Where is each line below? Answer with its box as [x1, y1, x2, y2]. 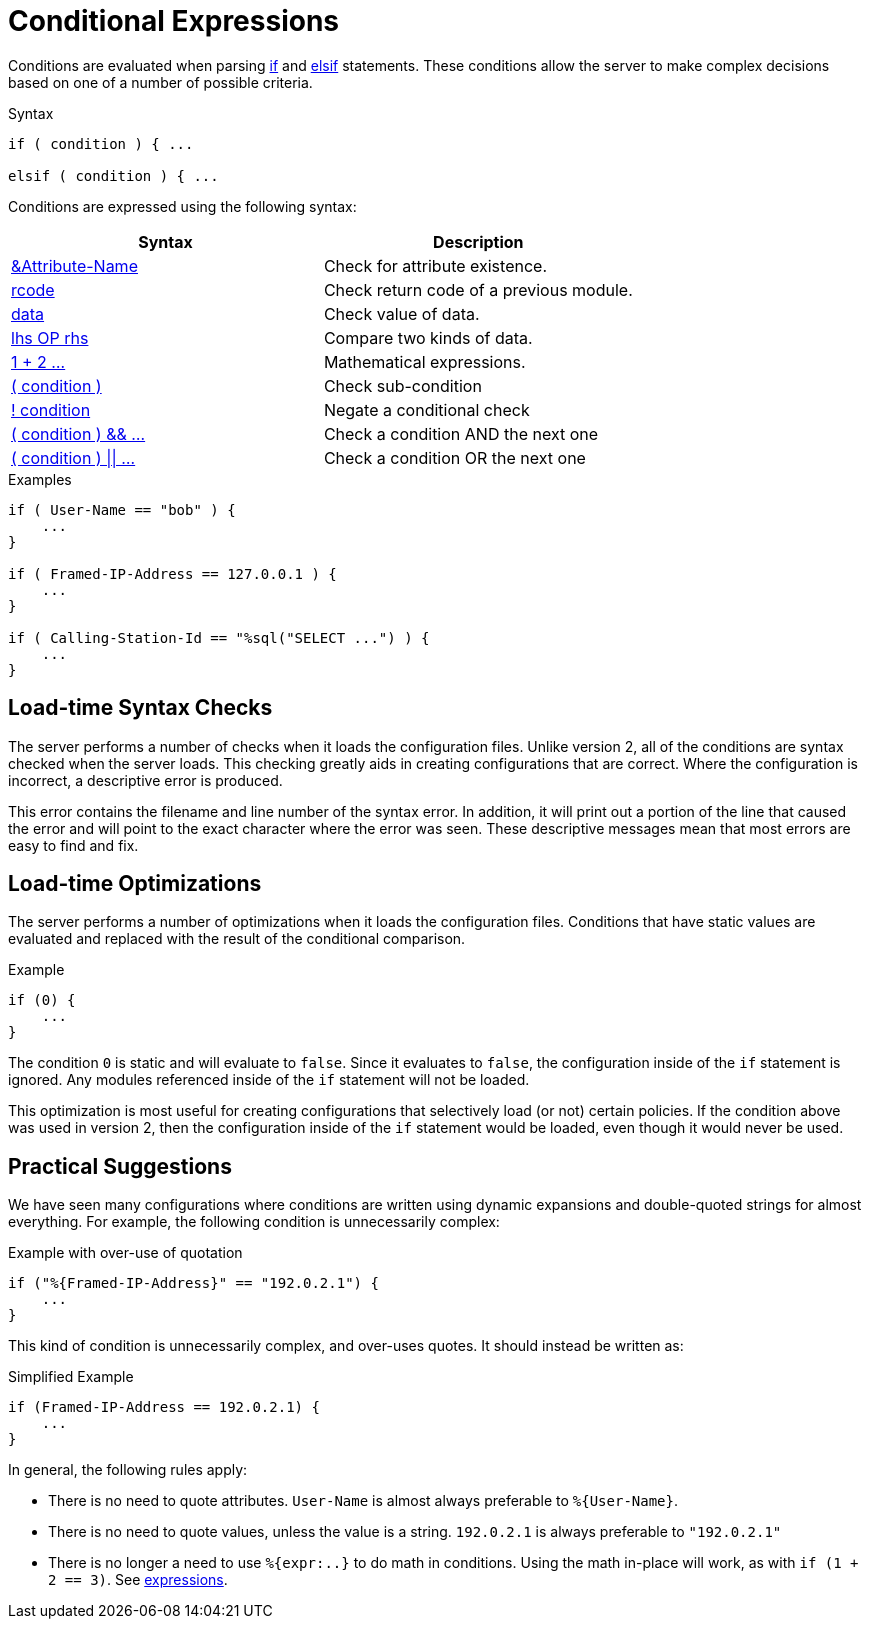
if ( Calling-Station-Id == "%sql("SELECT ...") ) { [8, 629, 430, 646]
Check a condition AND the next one [323, 423, 599, 444]
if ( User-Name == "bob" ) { [8, 501, 236, 518]
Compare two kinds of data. [323, 327, 533, 348]
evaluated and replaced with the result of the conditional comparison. [8, 930, 466, 948]
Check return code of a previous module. [323, 279, 633, 300]
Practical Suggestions [8, 1153, 232, 1179]
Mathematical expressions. [323, 351, 526, 372]
